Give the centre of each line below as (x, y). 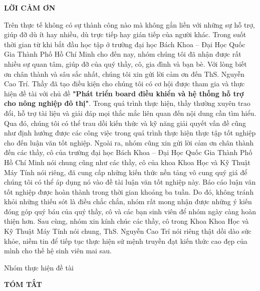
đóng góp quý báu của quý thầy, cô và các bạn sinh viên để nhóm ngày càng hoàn (130, 211)
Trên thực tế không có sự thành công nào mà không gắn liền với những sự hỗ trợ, (129, 24)
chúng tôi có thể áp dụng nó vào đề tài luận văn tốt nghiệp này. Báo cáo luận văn (130, 182)
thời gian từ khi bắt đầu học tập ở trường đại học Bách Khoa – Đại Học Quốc (125, 44)
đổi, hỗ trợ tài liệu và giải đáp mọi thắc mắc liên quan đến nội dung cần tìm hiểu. (130, 113)
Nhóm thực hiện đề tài (39, 267)
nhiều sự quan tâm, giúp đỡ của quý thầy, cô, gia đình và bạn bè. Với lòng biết (125, 63)
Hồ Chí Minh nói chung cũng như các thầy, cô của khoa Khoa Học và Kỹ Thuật (127, 162)
